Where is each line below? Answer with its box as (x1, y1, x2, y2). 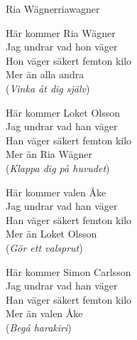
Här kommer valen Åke (6, 184, 106, 199)
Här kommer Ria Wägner (6, 25, 116, 40)
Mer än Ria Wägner (6, 147, 92, 161)
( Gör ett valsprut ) (6, 240, 83, 255)
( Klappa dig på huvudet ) (6, 160, 110, 175)
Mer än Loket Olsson (6, 226, 97, 241)
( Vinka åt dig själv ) (6, 80, 90, 95)
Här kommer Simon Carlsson (6, 264, 131, 279)
